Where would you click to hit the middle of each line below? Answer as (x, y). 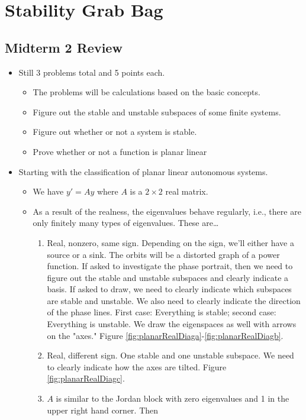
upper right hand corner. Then (103, 410)
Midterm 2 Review (64, 47)
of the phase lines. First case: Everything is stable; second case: (162, 312)
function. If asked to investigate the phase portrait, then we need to (170, 266)
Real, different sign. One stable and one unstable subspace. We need (170, 355)
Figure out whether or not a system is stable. (115, 132)
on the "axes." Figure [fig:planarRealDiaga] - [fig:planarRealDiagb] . (165, 335)
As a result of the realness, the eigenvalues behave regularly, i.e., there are (167, 211)
